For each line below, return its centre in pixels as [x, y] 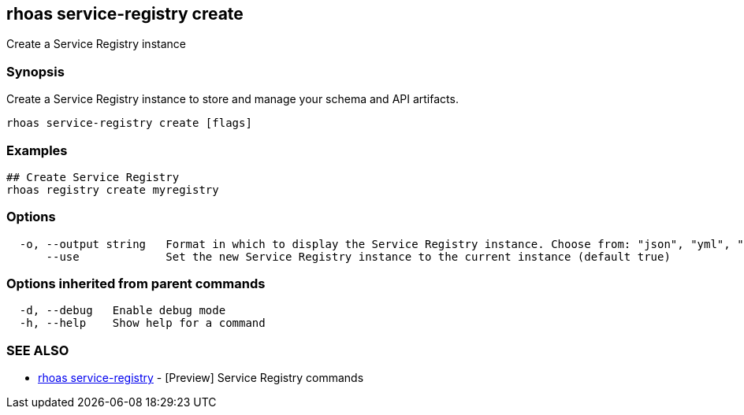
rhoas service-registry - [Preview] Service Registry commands [201, 378]
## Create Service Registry [93, 177]
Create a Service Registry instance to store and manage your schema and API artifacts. [232, 99]
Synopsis [35, 71]
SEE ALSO [38, 350]
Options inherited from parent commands [136, 284]
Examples [37, 150]
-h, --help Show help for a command [142, 323]
